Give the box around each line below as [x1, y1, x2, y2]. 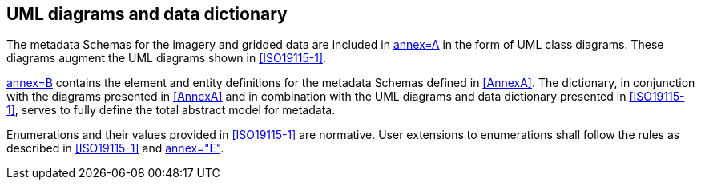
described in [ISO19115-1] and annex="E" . [6, 141, 224, 156]
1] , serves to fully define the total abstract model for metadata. [6, 103, 336, 117]
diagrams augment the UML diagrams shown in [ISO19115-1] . [6, 51, 327, 65]
